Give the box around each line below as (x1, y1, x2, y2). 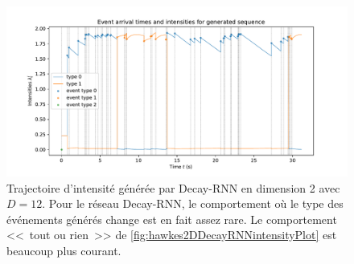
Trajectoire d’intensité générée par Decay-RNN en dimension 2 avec (6, 179, 340, 196)
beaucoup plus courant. (6, 242, 121, 258)
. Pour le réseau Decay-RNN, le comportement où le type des (42, 195, 344, 212)
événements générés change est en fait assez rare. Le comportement (6, 210, 337, 227)
